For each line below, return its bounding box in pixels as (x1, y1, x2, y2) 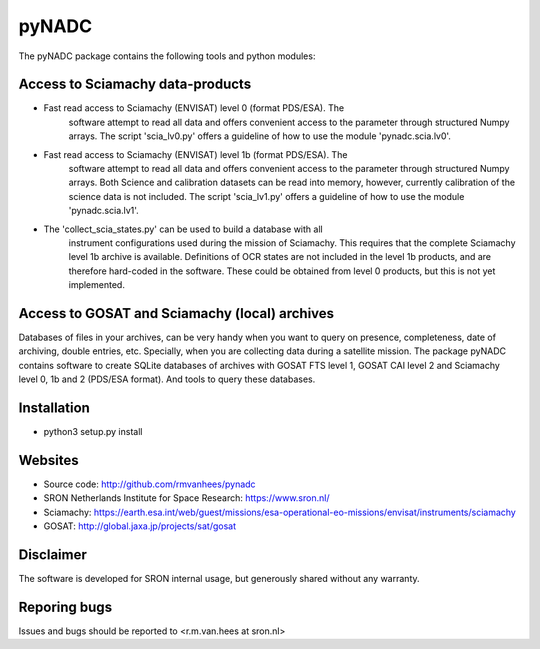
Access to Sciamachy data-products (18, 76, 252, 93)
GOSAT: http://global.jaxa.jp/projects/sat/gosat (43, 520, 237, 532)
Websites (18, 451, 79, 469)
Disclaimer (18, 546, 87, 564)
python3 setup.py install (43, 426, 143, 438)
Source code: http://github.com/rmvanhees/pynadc (43, 478, 256, 490)
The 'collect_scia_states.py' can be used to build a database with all (43, 223, 324, 235)
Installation (18, 400, 90, 417)
